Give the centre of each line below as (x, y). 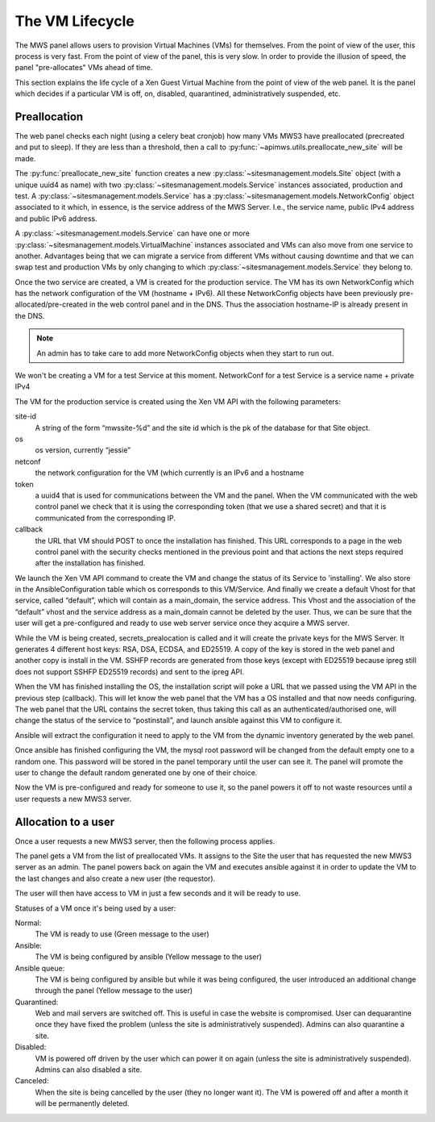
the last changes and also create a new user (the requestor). (115, 878)
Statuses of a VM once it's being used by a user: (95, 908)
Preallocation (49, 117)
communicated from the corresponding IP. (106, 518)
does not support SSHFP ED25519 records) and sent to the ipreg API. (130, 672)
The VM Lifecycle (75, 21)
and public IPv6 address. (56, 219)
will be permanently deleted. (82, 1103)
